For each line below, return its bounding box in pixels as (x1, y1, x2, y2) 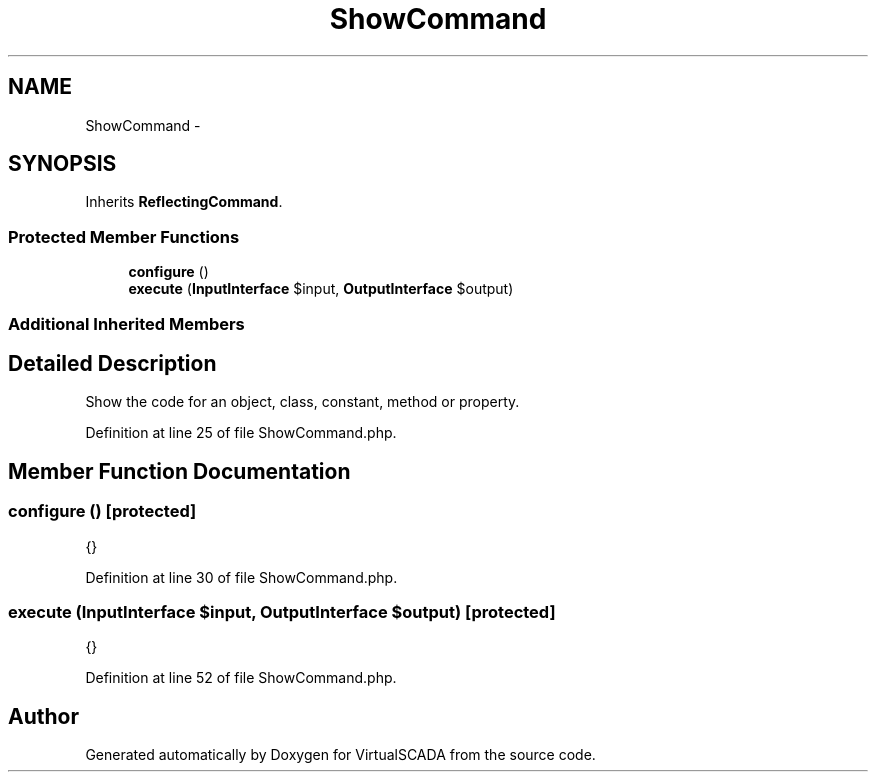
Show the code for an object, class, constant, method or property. (85, 393, 520, 411)
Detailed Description (8, 350, 217, 376)
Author (8, 703, 79, 729)
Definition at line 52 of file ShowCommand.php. (85, 669, 397, 687)
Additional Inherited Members (8, 313, 245, 334)
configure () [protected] (8, 501, 197, 522)
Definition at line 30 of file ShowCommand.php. (85, 568, 398, 586)
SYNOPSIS (8, 151, 117, 177)
